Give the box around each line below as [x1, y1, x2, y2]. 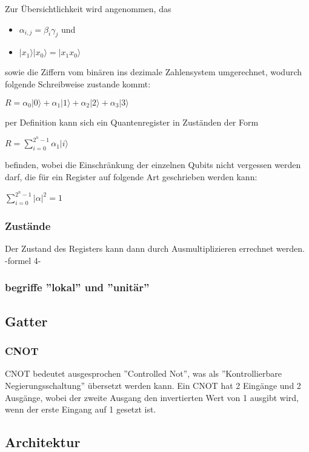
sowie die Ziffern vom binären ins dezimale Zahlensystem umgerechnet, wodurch [5, 66, 302, 78]
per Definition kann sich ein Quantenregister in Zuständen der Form [5, 115, 259, 128]
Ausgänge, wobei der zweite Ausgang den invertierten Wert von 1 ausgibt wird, [5, 391, 299, 403]
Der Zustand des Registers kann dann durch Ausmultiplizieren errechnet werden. [5, 242, 305, 255]
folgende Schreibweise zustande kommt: [5, 77, 151, 90]
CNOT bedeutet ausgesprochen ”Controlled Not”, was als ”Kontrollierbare [5, 367, 282, 380]
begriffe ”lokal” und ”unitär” [5, 280, 150, 295]
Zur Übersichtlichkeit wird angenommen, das [5, 2, 171, 15]
